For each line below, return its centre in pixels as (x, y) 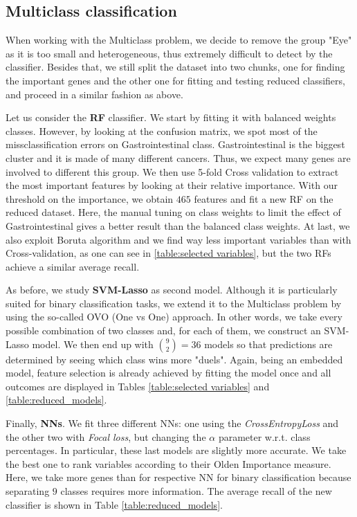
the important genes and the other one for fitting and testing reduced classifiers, (175, 80)
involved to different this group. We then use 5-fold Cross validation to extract (172, 171)
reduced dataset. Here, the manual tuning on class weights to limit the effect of (173, 212)
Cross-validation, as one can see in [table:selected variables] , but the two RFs (168, 253)
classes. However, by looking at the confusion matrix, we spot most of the (162, 130)
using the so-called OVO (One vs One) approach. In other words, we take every (174, 317)
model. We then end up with (93, 344)
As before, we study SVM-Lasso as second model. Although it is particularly (172, 290)
